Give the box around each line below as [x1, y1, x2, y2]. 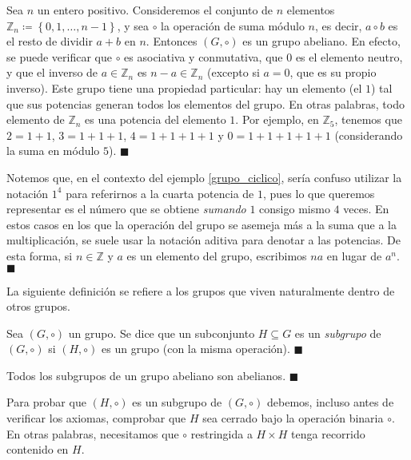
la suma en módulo [6, 142, 100, 159]
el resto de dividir [6, 33, 93, 50]
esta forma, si [6, 247, 73, 264]
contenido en [6, 441, 69, 458]
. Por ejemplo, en [235, 111, 319, 128]
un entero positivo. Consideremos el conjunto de [37, 2, 273, 18]
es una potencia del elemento [85, 111, 226, 128]
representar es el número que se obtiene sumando [6, 200, 246, 217]
